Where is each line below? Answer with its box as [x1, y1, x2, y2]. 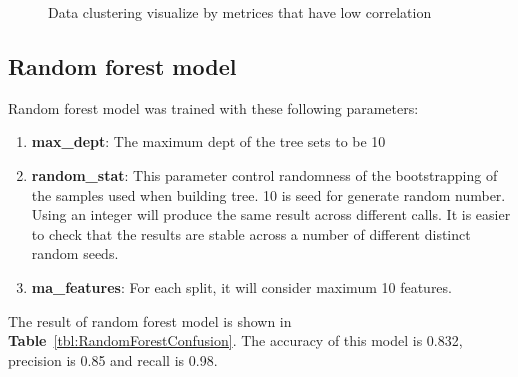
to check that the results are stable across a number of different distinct [31, 223, 471, 244]
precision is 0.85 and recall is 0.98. [8, 349, 218, 370]
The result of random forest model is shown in [8, 310, 292, 331]
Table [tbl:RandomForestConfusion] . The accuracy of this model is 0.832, [8, 330, 463, 351]
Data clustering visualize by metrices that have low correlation [48, 2, 432, 22]
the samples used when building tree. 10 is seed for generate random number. [31, 184, 506, 205]
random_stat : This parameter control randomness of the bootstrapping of [31, 164, 498, 185]
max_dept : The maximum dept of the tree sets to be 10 [31, 131, 386, 152]
